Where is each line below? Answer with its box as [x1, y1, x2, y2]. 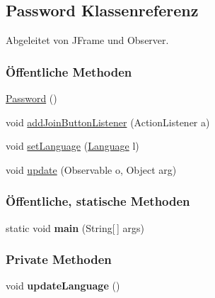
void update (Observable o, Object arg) [6, 162, 177, 177]
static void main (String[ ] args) [6, 220, 144, 235]
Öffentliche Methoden [6, 62, 132, 80]
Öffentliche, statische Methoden [6, 192, 190, 210]
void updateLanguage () [6, 278, 120, 293]
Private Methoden [6, 250, 112, 268]
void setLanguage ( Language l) [6, 138, 139, 153]
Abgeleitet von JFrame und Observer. [6, 33, 169, 48]
